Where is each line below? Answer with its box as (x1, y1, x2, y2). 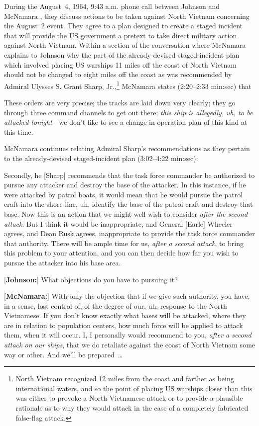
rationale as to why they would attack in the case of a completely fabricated (15, 403, 249, 413)
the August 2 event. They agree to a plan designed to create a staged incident (4, 20, 243, 31)
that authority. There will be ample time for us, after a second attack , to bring (4, 238, 244, 248)
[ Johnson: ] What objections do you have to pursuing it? (4, 274, 178, 284)
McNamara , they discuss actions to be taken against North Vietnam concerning (4, 10, 250, 21)
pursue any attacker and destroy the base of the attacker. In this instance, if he (4, 179, 246, 190)
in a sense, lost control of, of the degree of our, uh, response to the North (4, 300, 227, 311)
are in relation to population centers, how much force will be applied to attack (4, 320, 243, 330)
